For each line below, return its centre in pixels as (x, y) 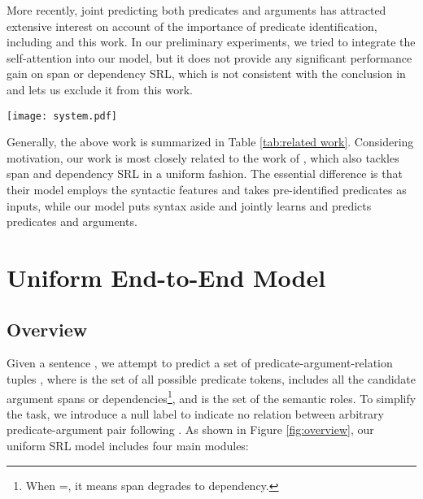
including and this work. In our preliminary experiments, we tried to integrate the (211, 42)
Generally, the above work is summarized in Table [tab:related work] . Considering (210, 142)
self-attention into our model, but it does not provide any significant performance (209, 57)
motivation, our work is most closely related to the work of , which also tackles (203, 157)
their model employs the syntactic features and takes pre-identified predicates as (207, 189)
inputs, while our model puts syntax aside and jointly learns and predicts (189, 205)
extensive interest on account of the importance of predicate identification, (192, 26)
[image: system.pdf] (62, 116)
